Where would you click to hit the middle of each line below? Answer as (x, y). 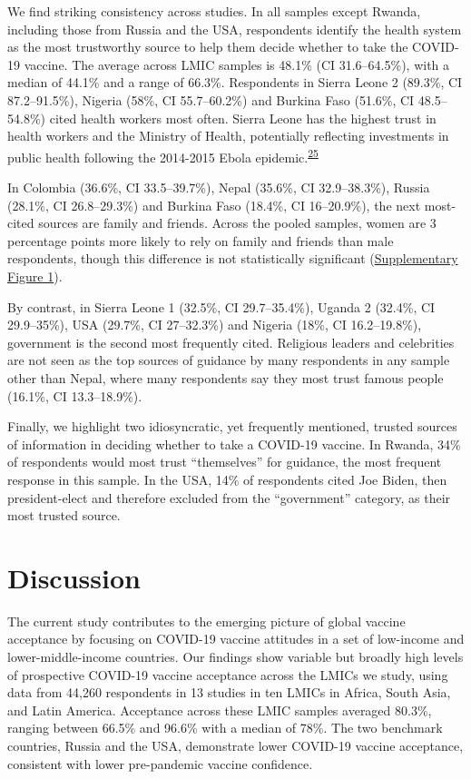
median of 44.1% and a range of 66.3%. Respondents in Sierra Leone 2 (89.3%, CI (235, 82)
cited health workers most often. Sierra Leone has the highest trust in (243, 118)
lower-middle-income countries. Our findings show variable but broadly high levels (235, 656)
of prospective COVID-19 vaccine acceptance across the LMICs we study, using (228, 674)
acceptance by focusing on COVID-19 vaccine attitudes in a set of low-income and (236, 639)
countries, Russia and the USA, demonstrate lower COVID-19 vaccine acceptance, (235, 745)
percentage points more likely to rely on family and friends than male (201, 240)
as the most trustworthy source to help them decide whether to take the (208, 47)
